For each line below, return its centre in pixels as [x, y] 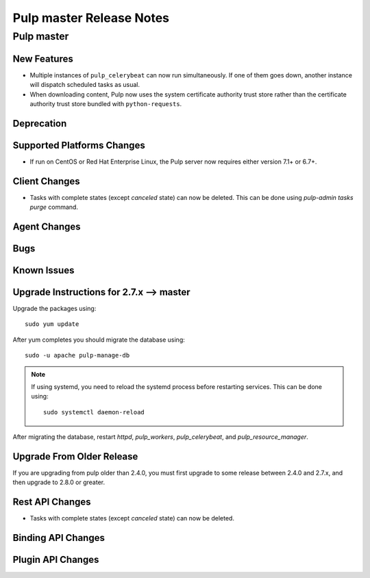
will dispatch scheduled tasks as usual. [85, 85]
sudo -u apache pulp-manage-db [77, 355]
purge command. [54, 207]
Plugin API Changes [56, 560]
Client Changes [46, 181]
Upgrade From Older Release [75, 456]
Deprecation [40, 123]
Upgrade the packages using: [54, 309]
